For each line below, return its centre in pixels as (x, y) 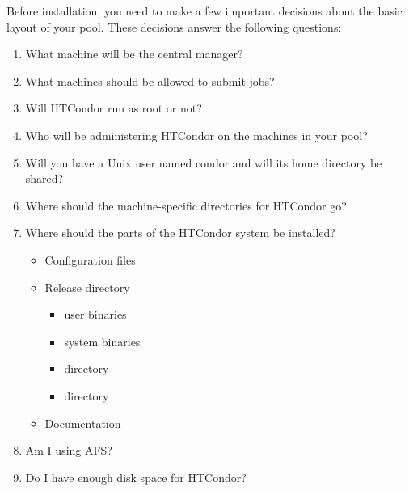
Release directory (87, 287)
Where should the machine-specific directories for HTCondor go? (186, 205)
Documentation (83, 423)
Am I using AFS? (69, 450)
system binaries (102, 341)
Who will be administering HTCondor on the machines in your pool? (196, 135)
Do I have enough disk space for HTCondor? (136, 477)
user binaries (95, 314)
